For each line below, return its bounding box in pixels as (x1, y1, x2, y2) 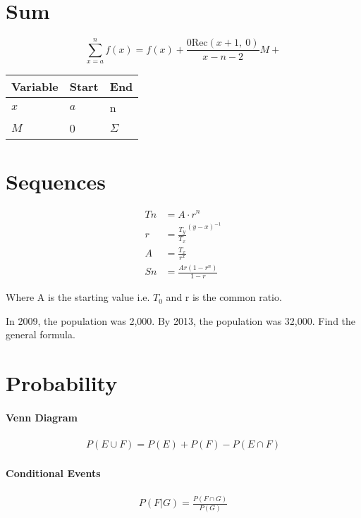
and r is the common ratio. (166, 290, 282, 304)
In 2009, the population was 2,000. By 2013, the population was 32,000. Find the (6, 313, 356, 328)
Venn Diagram (6, 410, 78, 425)
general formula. (6, 327, 75, 342)
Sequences (6, 166, 106, 195)
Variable (11, 78, 59, 95)
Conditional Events (6, 465, 101, 480)
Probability (6, 369, 118, 397)
